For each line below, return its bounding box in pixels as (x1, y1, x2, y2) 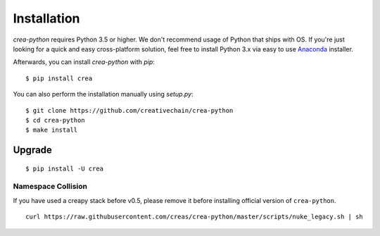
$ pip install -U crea (25, 164, 104, 173)
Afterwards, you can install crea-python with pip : (13, 58, 155, 66)
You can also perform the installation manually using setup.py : (13, 90, 194, 99)
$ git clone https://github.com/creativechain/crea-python (25, 106, 234, 114)
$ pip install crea (25, 74, 93, 82)
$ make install (25, 126, 78, 134)
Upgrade (13, 144, 53, 156)
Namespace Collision (13, 182, 88, 192)
